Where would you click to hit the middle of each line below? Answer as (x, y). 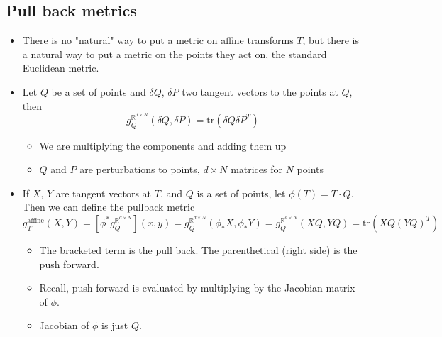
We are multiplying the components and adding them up (163, 145)
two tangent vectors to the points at (260, 91)
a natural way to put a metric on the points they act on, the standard (175, 54)
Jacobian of (64, 325)
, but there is (331, 40)
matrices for (257, 169)
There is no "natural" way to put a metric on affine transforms (158, 40)
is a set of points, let (241, 193)
